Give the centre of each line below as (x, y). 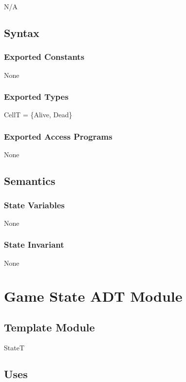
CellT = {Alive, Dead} (38, 115)
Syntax (22, 32)
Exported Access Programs (58, 136)
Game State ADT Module (93, 296)
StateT (14, 347)
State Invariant (34, 245)
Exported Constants (44, 57)
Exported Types (36, 97)
